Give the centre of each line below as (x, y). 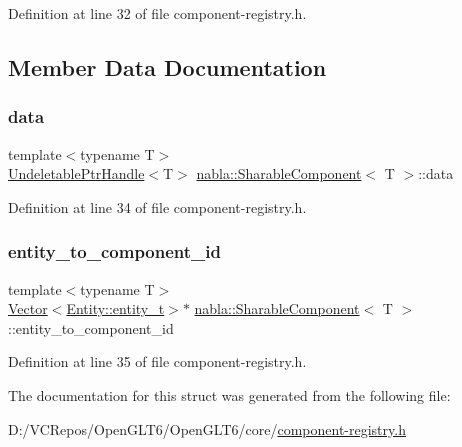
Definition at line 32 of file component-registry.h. (157, 13)
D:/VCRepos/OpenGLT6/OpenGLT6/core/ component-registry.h (207, 428)
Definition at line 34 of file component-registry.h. (157, 206)
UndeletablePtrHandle (76, 173)
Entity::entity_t (115, 308)
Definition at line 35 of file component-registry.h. (157, 361)
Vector (28, 308)
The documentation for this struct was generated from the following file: (229, 394)
